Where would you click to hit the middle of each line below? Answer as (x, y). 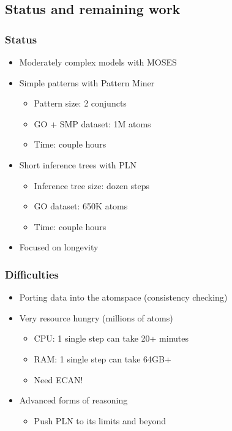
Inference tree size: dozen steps (92, 185)
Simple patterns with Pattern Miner (87, 82)
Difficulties (32, 274)
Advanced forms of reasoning (73, 400)
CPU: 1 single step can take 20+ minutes (111, 338)
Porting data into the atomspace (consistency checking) (123, 297)
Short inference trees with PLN (78, 164)
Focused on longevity (59, 247)
